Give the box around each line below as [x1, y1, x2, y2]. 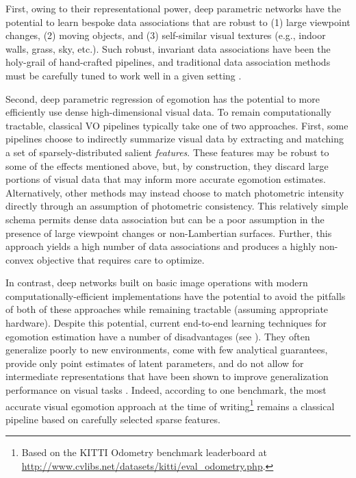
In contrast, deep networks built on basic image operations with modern [5, 275, 308, 290]
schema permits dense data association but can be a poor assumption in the [5, 212, 325, 226]
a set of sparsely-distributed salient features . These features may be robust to [5, 144, 329, 159]
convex [5, 252, 34, 266]
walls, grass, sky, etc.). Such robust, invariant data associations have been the [5, 41, 331, 55]
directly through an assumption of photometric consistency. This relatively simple [5, 199, 348, 213]
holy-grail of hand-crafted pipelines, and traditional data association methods [5, 55, 331, 69]
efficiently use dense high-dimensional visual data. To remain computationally [5, 105, 331, 119]
